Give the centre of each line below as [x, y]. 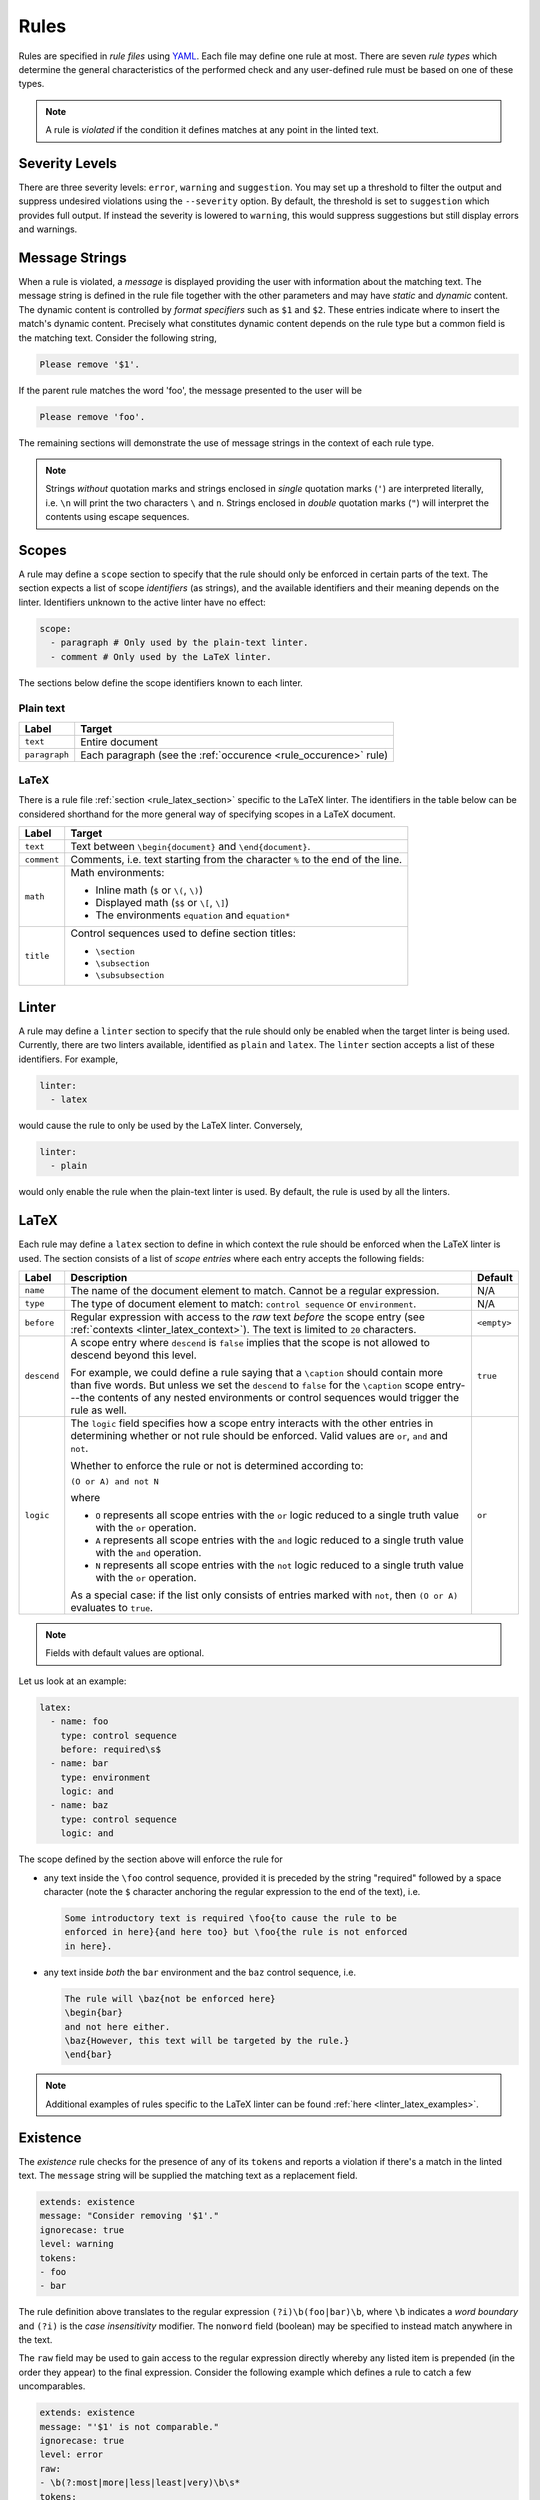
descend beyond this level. [133, 1355]
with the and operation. [148, 1552]
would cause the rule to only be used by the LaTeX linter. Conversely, [161, 1125]
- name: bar [79, 1763]
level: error [71, 2454]
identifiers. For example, [68, 1059]
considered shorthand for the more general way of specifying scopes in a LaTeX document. [207, 814]
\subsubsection [130, 975]
